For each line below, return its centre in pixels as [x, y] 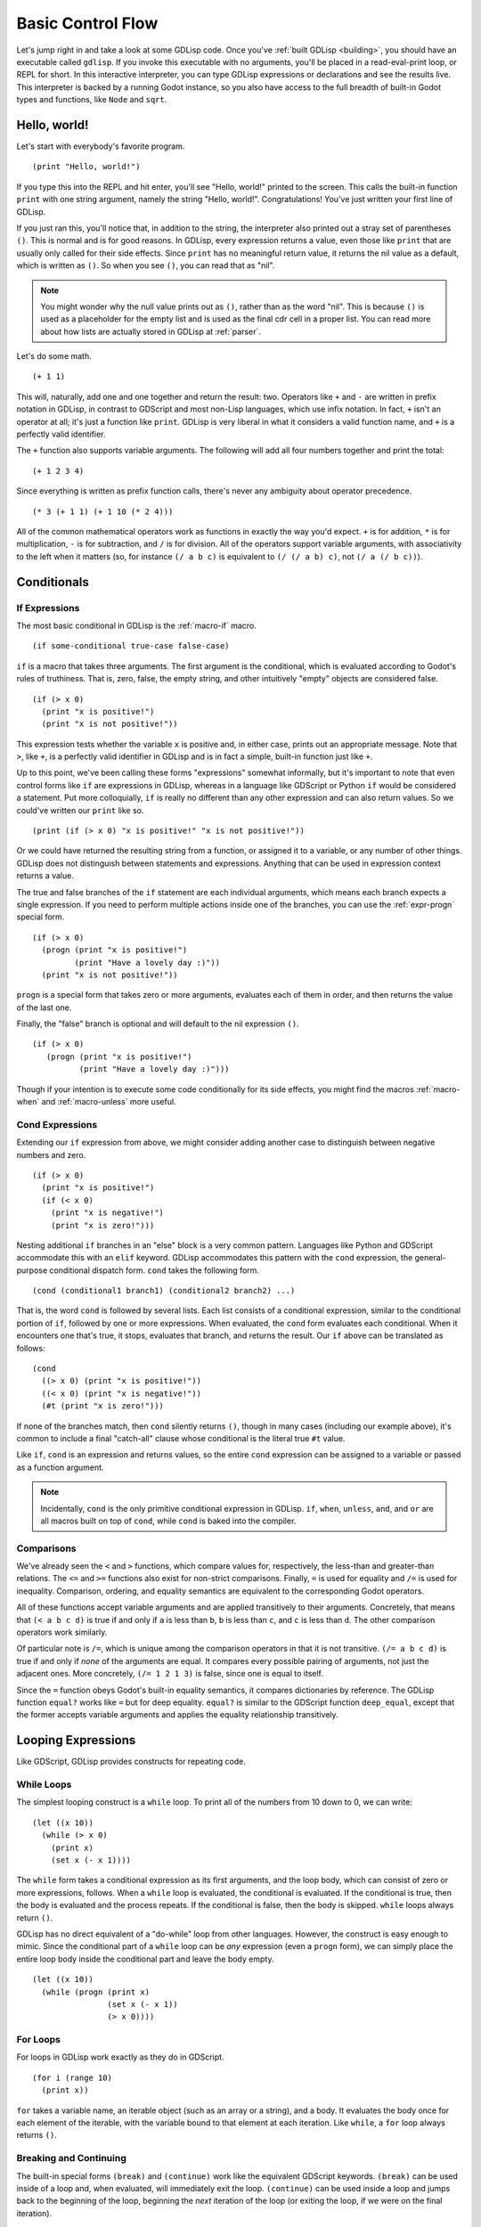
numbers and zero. [51, 1154]
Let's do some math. [54, 356]
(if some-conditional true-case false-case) [131, 646]
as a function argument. [60, 1467]
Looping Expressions [76, 1740]
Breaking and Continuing [71, 2158]
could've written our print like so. [80, 810]
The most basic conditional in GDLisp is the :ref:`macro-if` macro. [137, 625]
